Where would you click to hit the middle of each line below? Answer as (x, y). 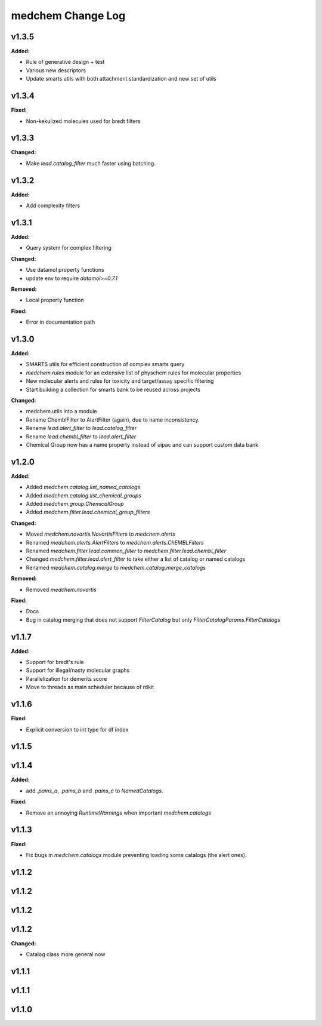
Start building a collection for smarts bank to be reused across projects (113, 389)
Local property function (55, 300)
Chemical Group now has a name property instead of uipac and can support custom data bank (142, 444)
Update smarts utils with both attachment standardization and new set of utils (121, 79)
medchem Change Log (68, 16)
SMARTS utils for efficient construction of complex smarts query (105, 364)
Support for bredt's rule (55, 662)
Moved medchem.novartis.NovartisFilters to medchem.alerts (100, 534)
